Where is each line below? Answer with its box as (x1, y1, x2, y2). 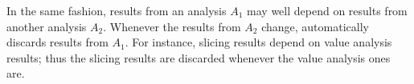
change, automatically (261, 18, 369, 34)
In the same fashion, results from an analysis (6, 2, 227, 18)
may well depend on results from (247, 2, 408, 18)
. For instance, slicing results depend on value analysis (125, 34, 392, 50)
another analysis (6, 18, 87, 34)
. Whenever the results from (103, 18, 241, 34)
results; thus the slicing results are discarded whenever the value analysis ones (6, 49, 391, 66)
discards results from (6, 34, 109, 50)
